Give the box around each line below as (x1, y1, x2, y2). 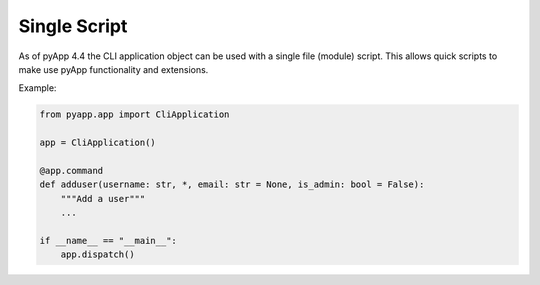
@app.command (39, 165, 104, 176)
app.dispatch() (60, 249, 135, 260)
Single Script (18, 15, 128, 37)
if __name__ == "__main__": (39, 235, 177, 246)
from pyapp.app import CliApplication (39, 109, 230, 120)
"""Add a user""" (60, 193, 146, 204)
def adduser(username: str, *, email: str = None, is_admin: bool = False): (39, 179, 425, 190)
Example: (18, 82, 57, 94)
